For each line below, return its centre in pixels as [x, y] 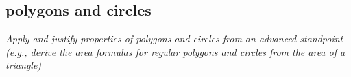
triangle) [24, 65]
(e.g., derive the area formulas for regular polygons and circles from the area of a [175, 51]
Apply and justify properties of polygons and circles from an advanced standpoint [174, 38]
